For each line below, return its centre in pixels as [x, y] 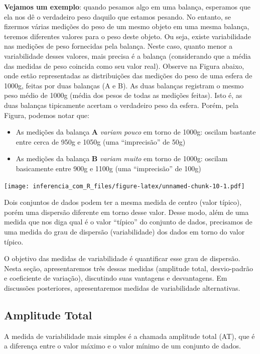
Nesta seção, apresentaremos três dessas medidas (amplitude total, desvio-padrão [128, 268]
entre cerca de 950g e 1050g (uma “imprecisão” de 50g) [101, 141]
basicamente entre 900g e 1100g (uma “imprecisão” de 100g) [108, 168]
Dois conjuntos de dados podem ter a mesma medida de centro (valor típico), [123, 202]
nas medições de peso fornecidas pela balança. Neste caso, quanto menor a [118, 46]
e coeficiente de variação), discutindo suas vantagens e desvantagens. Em [116, 278]
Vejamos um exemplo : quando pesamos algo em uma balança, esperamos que [127, 7]
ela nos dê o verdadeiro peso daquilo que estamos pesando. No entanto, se [118, 16]
